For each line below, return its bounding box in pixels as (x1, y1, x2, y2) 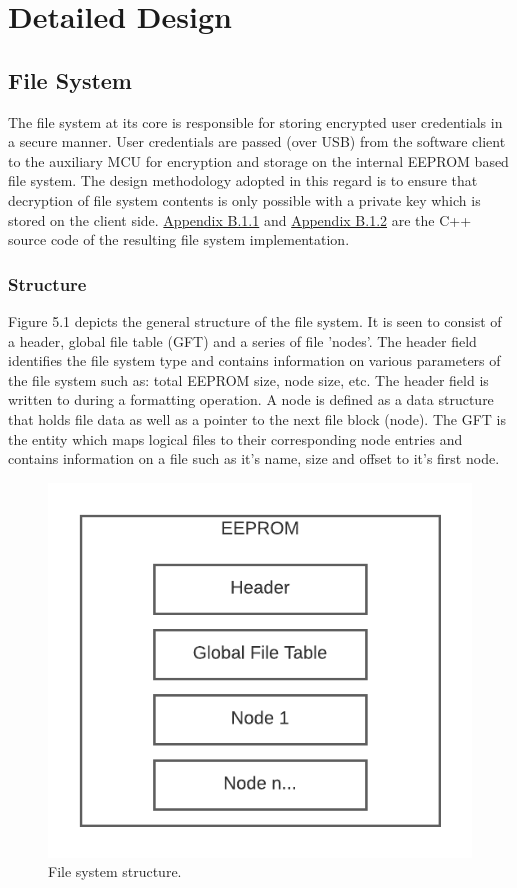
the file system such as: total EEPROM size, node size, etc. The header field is (8, 369, 489, 390)
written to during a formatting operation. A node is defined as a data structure (8, 389, 494, 410)
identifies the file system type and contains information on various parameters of (8, 350, 501, 371)
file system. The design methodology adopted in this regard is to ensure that (8, 170, 478, 191)
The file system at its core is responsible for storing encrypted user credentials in (8, 111, 503, 132)
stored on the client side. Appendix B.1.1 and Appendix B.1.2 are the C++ (8, 209, 472, 230)
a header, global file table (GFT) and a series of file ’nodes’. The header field (8, 330, 477, 351)
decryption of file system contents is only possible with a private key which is (8, 189, 481, 210)
